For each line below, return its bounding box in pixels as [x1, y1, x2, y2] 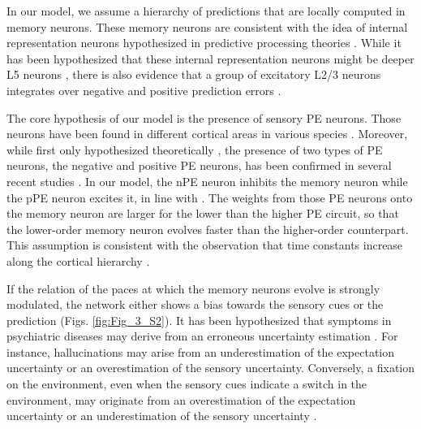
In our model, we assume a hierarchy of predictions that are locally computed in [6, 2, 406, 19]
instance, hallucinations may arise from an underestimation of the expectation [6, 343, 395, 360]
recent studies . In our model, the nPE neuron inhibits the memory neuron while [6, 172, 408, 189]
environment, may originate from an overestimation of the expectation [6, 391, 356, 408]
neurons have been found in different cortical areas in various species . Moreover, [6, 125, 408, 142]
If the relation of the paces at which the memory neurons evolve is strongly [6, 279, 380, 297]
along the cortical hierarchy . [6, 252, 150, 269]
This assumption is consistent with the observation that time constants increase [6, 236, 403, 253]
